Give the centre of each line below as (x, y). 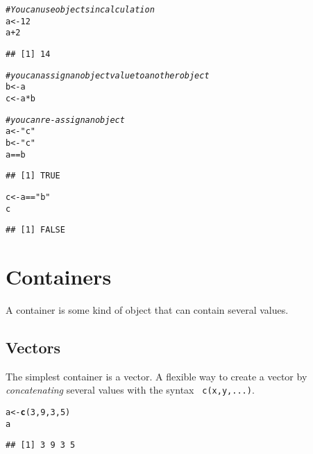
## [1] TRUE (33, 176)
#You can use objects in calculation (80, 10)
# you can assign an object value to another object (108, 75)
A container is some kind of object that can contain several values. (147, 309)
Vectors (33, 347)
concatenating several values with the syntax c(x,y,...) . (130, 390)
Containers (59, 277)
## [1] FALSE (35, 230)
